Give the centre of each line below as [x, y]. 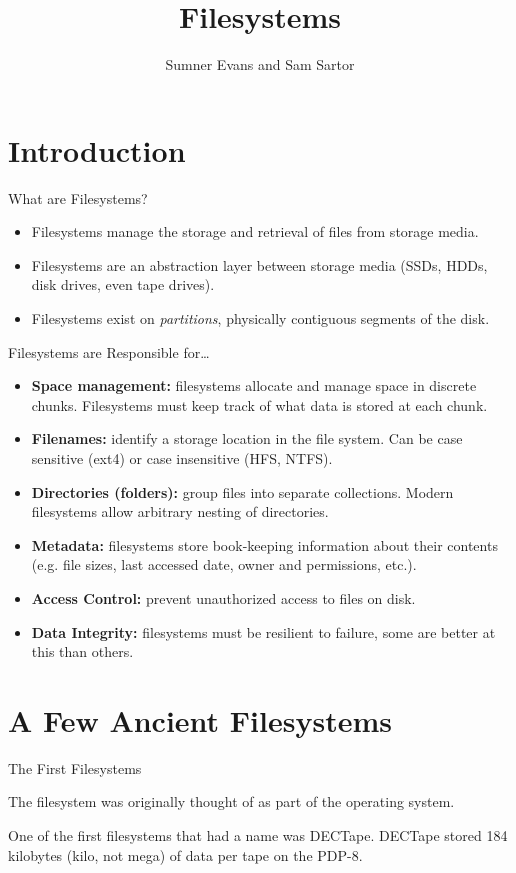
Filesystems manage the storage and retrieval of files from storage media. [255, 231]
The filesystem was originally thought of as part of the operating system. [231, 801]
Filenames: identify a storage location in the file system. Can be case [247, 438]
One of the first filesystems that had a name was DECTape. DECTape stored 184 [258, 835]
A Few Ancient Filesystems [200, 719]
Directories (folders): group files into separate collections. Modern [242, 491]
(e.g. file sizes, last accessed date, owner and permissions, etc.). [224, 564]
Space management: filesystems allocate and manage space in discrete [254, 385]
